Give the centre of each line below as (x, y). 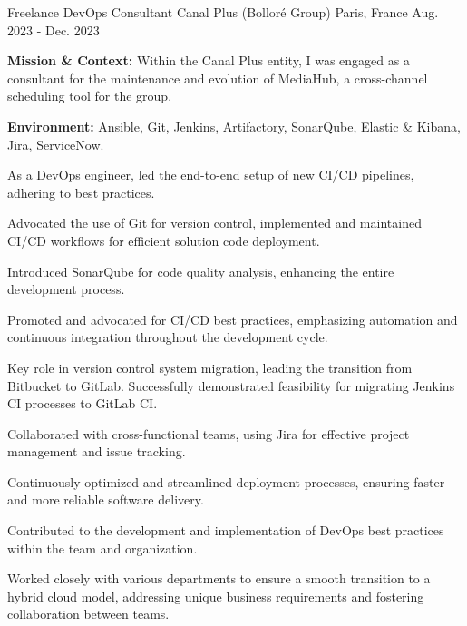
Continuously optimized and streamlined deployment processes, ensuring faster (226, 481)
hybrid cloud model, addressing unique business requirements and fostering (216, 596)
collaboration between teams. (88, 614)
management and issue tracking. (97, 451)
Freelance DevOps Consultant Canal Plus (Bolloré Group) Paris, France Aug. (223, 12)
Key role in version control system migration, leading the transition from (210, 367)
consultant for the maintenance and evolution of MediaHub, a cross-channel (218, 78)
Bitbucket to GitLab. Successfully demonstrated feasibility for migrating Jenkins (231, 385)
